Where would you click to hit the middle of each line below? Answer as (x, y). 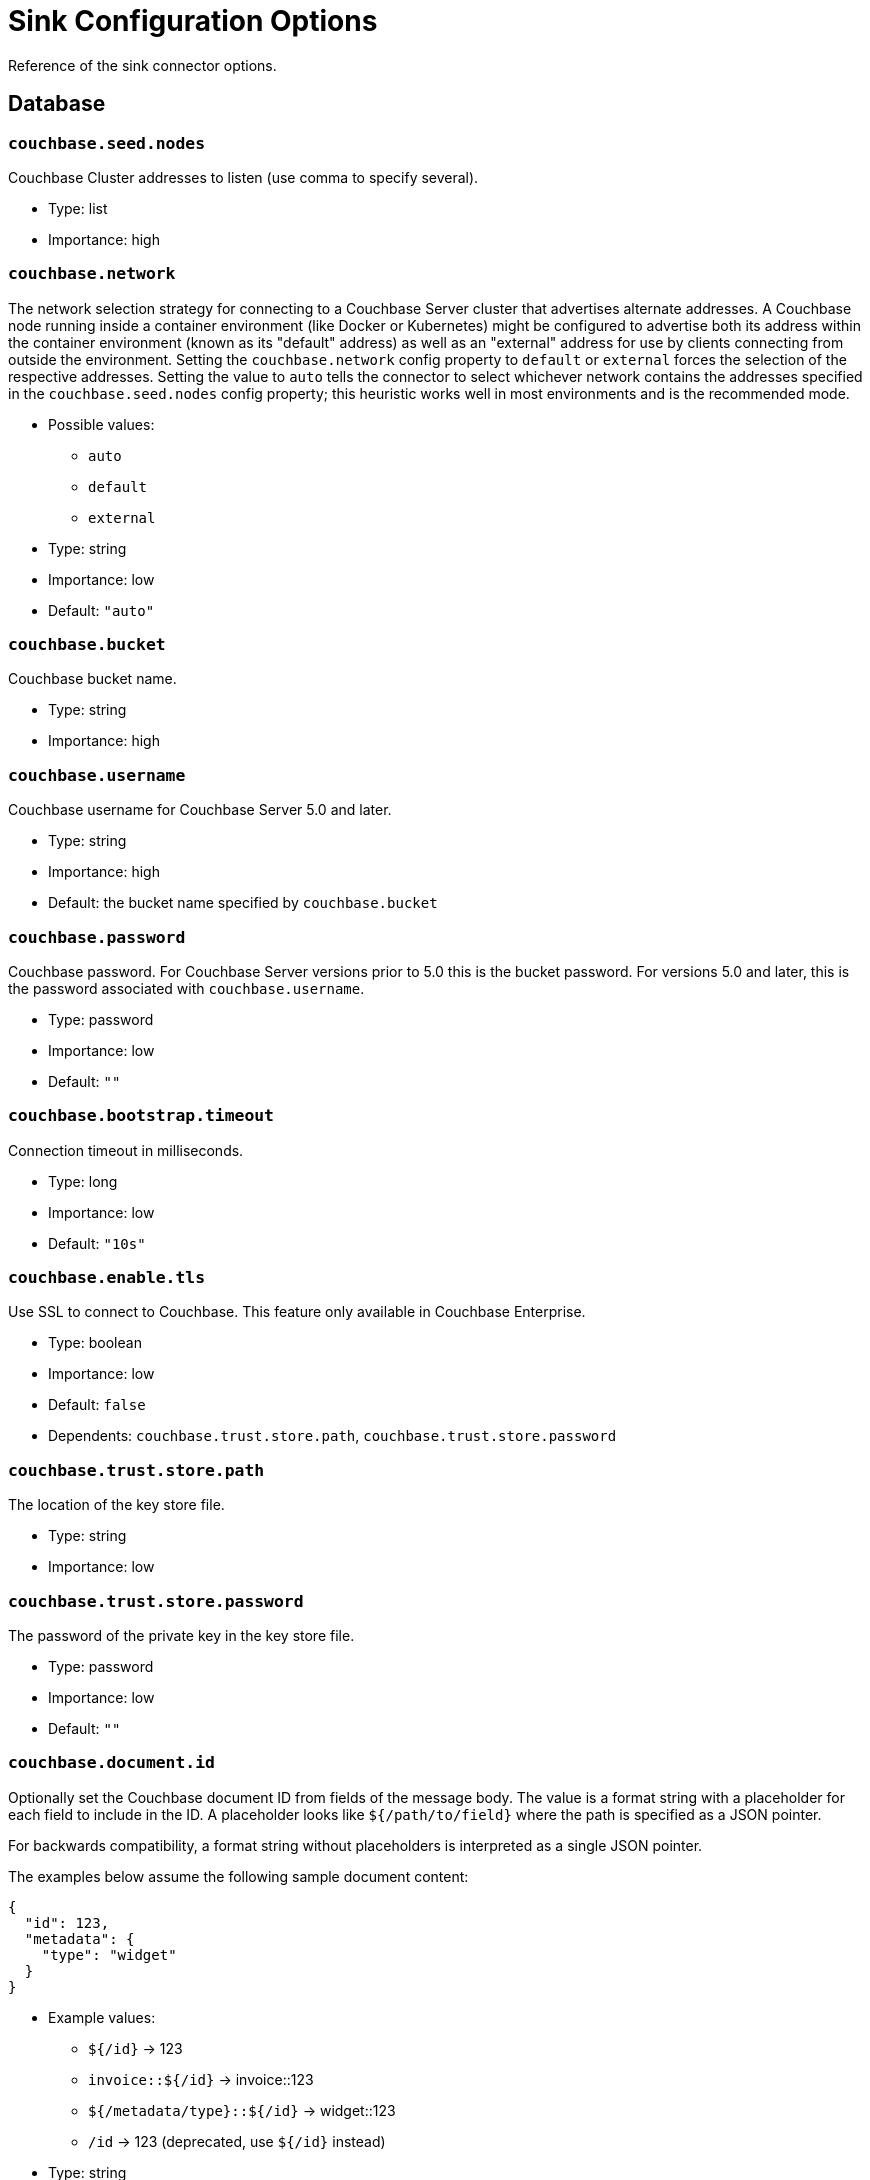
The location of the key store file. (116, 1505)
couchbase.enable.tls (106, 1278)
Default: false (97, 1405)
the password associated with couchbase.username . (186, 988)
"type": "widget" (109, 1954)
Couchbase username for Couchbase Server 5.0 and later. (200, 810)
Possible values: (101, 424)
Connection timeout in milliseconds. (126, 1150)
